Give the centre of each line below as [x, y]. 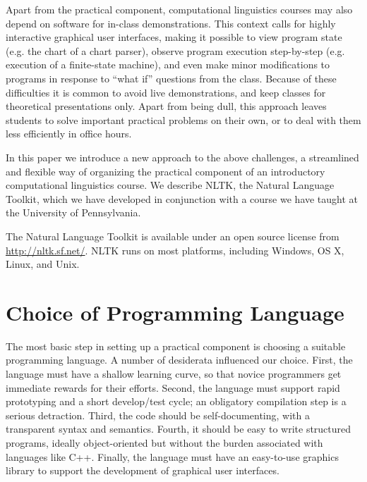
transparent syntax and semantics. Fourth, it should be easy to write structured [179, 429]
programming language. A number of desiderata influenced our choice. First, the [179, 360]
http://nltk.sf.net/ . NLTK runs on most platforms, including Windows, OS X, [175, 250]
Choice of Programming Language [175, 312]
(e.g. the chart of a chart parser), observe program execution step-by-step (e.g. [175, 50]
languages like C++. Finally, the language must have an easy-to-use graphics [172, 456]
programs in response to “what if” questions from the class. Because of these [171, 78]
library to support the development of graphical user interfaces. [143, 470]
